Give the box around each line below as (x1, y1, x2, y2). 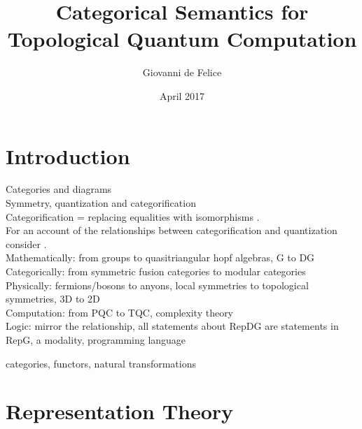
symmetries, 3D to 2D (6, 291, 100, 306)
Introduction (6, 141, 130, 170)
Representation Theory (6, 397, 234, 426)
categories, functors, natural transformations (6, 356, 196, 370)
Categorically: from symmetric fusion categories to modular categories (6, 264, 306, 278)
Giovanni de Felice (142, 65, 222, 80)
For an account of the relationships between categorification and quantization (6, 223, 337, 238)
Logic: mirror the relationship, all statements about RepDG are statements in (6, 319, 339, 333)
